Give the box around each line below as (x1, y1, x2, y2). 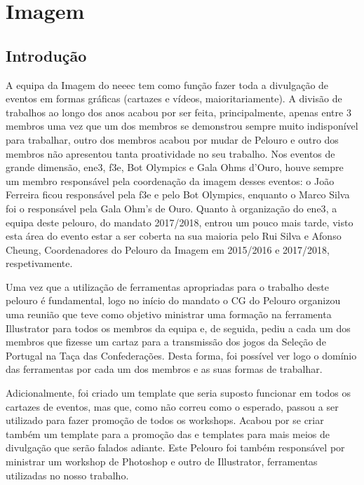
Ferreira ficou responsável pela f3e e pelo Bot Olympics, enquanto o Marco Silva (6, 187, 350, 202)
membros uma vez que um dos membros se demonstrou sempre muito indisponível (6, 118, 358, 133)
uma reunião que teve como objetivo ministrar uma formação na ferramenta (6, 307, 332, 322)
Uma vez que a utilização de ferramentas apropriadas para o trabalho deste (6, 279, 329, 294)
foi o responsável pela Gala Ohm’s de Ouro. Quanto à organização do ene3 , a (6, 200, 337, 215)
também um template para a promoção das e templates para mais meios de (6, 426, 330, 441)
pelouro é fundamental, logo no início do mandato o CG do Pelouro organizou (6, 293, 341, 308)
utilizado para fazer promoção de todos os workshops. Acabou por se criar (6, 413, 324, 428)
